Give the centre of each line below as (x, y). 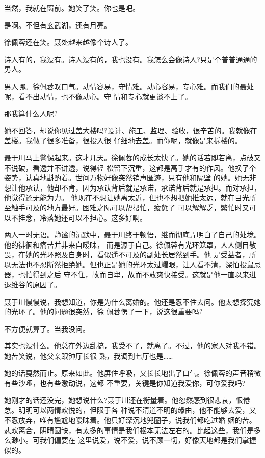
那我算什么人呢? (31, 113)
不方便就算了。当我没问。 (47, 328)
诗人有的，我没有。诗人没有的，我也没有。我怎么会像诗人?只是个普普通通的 (131, 59)
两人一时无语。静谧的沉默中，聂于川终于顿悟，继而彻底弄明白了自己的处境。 (132, 235)
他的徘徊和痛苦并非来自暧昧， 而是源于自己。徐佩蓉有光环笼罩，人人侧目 (127, 244)
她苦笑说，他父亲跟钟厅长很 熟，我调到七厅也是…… (89, 356)
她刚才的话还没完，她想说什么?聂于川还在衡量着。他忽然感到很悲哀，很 (124, 400)
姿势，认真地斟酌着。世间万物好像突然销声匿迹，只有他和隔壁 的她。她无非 (130, 178)
